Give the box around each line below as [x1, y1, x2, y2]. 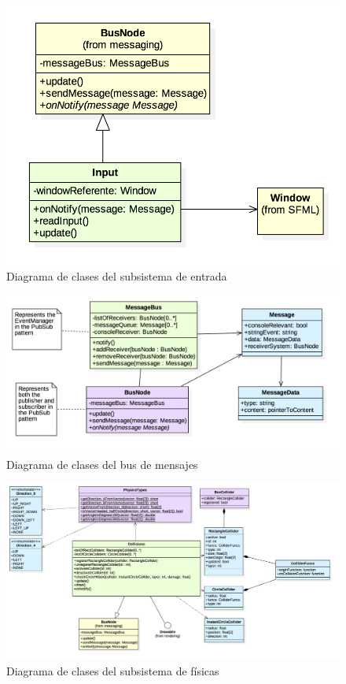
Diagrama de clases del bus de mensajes [6, 455, 198, 472]
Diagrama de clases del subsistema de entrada [6, 267, 227, 284]
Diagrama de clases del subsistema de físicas [6, 662, 219, 678]
